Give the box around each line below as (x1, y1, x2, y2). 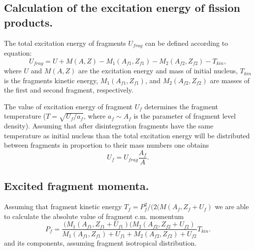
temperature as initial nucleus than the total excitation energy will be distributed (4, 130, 250, 140)
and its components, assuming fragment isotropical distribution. (4, 237, 197, 248)
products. (4, 14, 53, 30)
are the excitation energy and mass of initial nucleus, (78, 65, 238, 76)
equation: (4, 48, 32, 58)
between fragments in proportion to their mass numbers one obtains (4, 140, 209, 150)
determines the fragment (144, 101, 218, 111)
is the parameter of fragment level (133, 111, 236, 121)
